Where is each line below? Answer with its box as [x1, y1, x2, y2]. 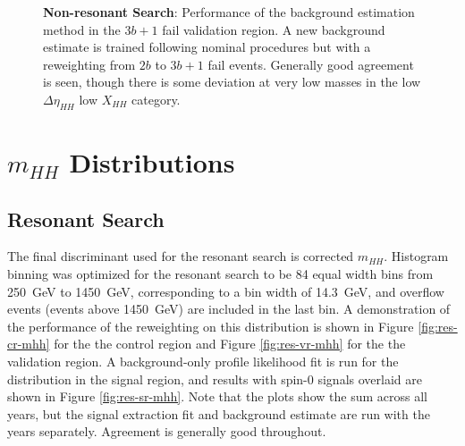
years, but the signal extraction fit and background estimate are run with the [7, 404, 430, 423]
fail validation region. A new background [162, 20, 385, 38]
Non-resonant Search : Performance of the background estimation [43, 3, 415, 21]
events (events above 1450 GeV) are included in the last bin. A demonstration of [7, 299, 451, 318]
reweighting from [43, 55, 136, 73]
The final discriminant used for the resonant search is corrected [7, 247, 354, 265]
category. [131, 89, 181, 108]
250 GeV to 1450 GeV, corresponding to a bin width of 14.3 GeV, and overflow [7, 282, 444, 300]
